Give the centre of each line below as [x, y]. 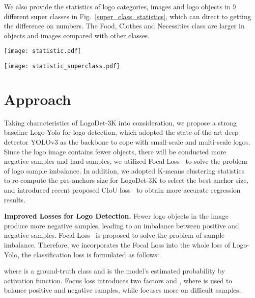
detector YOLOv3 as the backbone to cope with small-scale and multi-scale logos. [127, 142]
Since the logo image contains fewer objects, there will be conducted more [115, 151]
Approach [38, 99]
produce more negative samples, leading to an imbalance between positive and [122, 225]
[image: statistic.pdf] [43, 51]
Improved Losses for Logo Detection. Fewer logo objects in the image [116, 216]
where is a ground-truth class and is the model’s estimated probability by [114, 271]
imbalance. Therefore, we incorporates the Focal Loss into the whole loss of [117, 244]
